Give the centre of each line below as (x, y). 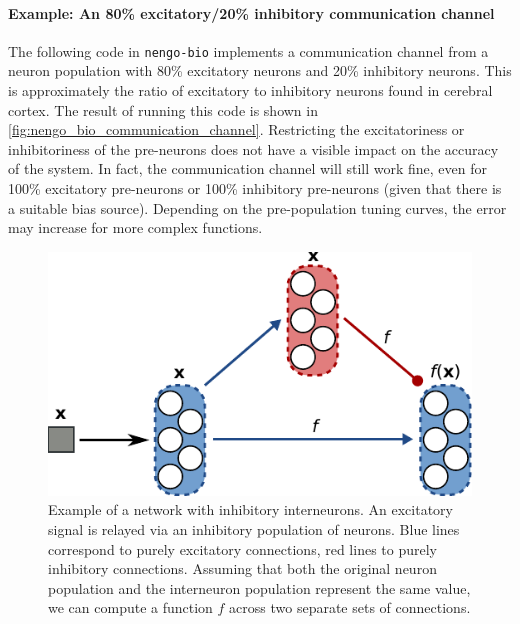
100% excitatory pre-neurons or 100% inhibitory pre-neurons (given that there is (255, 188)
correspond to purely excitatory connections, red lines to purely (242, 548)
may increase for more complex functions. (135, 227)
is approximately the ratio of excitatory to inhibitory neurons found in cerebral (250, 90)
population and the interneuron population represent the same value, (259, 587)
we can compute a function (130, 607)
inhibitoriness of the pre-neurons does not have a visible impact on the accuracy (253, 148)
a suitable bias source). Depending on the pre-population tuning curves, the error (257, 207)
